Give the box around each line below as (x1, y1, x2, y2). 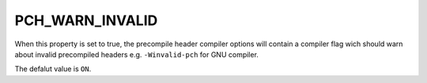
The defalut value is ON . (14, 64, 92, 74)
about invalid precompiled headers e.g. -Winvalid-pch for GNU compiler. (14, 49, 259, 59)
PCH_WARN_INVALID (14, 12, 158, 29)
